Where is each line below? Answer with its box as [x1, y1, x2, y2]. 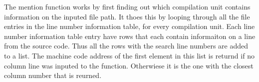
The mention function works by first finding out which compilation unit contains [4, 1, 251, 11]
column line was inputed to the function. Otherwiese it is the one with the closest [4, 60, 254, 70]
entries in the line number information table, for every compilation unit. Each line [4, 21, 255, 31]
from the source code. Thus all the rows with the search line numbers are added [4, 40, 249, 51]
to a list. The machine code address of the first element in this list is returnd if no [4, 50, 255, 60]
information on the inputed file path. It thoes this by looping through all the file [4, 11, 250, 21]
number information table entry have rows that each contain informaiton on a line [4, 30, 256, 41]
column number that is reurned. [4, 70, 102, 80]
